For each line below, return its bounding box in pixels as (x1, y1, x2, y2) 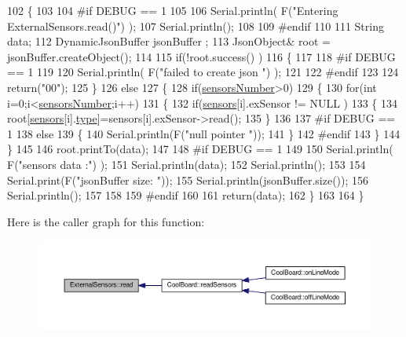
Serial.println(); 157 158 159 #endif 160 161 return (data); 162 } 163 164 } (7, 187, 364, 203)
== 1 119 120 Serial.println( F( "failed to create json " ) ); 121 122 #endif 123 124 (7, 64, 399, 80)
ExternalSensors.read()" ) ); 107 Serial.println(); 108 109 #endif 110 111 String (7, 17, 384, 34)
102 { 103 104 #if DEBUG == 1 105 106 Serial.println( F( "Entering (7, 2, 338, 18)
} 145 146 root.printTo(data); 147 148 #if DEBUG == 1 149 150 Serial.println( (7, 141, 393, 157)
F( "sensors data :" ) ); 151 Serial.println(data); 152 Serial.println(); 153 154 (7, 156, 366, 172)
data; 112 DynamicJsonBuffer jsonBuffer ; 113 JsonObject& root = (7, 33, 331, 49)
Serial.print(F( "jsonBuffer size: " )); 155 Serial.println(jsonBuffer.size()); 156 (7, 171, 369, 188)
